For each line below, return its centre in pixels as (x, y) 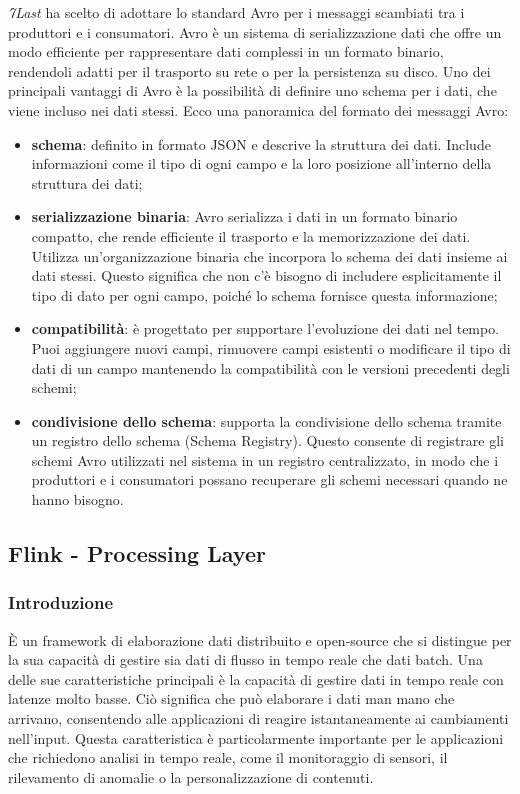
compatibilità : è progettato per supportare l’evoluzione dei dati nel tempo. (265, 328)
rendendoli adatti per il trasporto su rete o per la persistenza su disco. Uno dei (249, 70)
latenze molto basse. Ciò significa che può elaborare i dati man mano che (231, 698)
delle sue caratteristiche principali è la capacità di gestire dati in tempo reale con (256, 678)
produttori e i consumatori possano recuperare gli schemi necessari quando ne (269, 479)
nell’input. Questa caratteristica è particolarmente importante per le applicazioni (256, 737)
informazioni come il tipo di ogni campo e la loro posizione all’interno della (261, 163)
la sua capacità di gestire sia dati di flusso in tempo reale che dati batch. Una (245, 659)
